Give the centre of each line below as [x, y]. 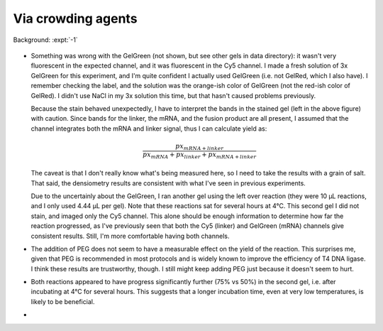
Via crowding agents [75, 18]
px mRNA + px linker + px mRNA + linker [200, 155]
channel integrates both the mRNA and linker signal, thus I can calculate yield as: [149, 129]
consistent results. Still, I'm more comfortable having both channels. [130, 236]
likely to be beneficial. [63, 301]
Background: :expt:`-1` [45, 40]
